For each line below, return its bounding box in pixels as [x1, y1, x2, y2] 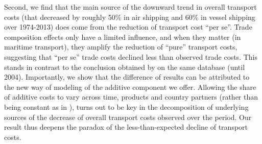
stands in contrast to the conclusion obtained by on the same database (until [4, 61, 245, 72]
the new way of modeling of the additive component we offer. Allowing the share [4, 81, 256, 92]
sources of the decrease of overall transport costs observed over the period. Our [4, 111, 252, 122]
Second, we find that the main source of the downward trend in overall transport [4, 2, 257, 12]
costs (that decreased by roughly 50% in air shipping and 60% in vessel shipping [4, 11, 255, 22]
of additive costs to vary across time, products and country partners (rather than [4, 91, 258, 102]
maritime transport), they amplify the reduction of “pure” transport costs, [4, 41, 237, 52]
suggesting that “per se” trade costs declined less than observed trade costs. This [4, 51, 257, 62]
